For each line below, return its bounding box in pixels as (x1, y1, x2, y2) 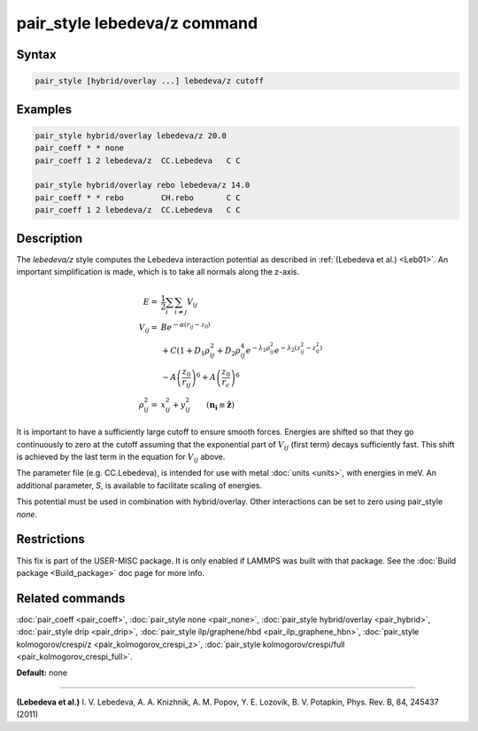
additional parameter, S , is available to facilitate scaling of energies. (16, 479, 263, 491)
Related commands (16, 590, 126, 606)
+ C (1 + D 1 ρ (162, 346, 211, 358)
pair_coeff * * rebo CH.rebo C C (35, 192, 241, 203)
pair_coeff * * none (35, 143, 124, 153)
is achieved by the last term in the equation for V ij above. (16, 452, 226, 464)
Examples (16, 102, 73, 117)
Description (16, 230, 83, 245)
